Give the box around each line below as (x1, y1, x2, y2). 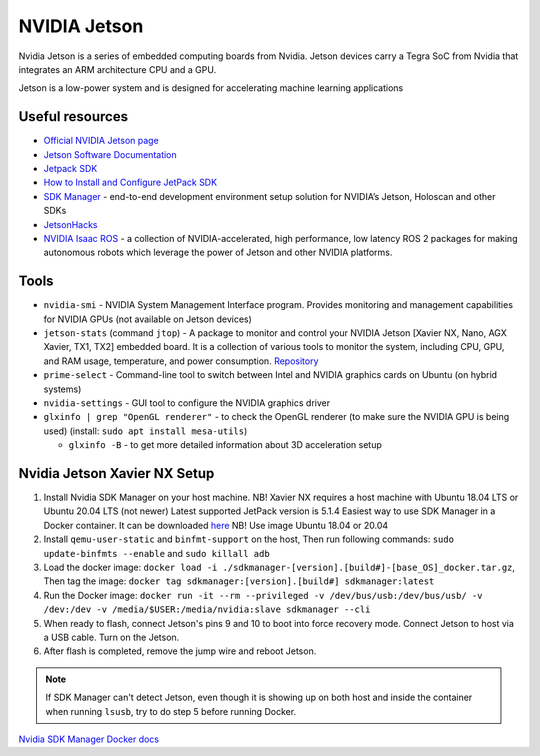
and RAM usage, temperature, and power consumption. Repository (43, 355, 319, 367)
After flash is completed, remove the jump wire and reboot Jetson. (43, 645, 317, 657)
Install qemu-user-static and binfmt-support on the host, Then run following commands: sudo (43, 533, 455, 545)
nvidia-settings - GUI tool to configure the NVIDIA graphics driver (43, 397, 330, 409)
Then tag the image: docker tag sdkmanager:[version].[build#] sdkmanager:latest (43, 575, 435, 587)
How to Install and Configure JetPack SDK (43, 176, 218, 189)
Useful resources (18, 108, 129, 125)
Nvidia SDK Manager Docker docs (18, 733, 160, 745)
